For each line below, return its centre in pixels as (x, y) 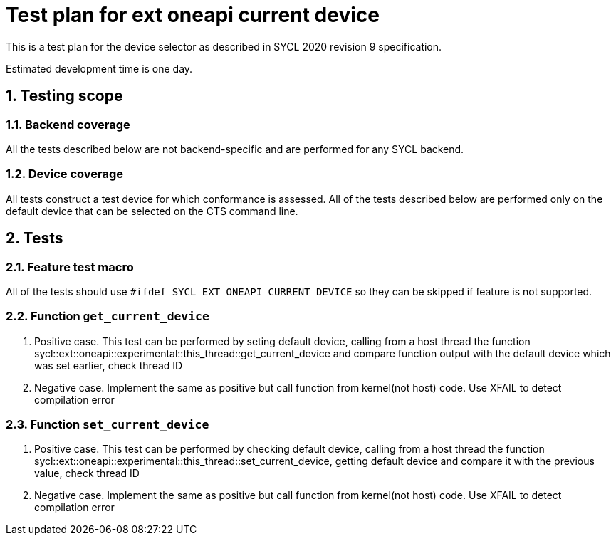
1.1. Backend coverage (68, 124)
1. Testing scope (64, 96)
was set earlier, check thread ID (109, 365)
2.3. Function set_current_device (108, 425)
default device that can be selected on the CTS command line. (152, 211)
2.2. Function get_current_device (108, 316)
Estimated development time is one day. (99, 68)
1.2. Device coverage (65, 174)
